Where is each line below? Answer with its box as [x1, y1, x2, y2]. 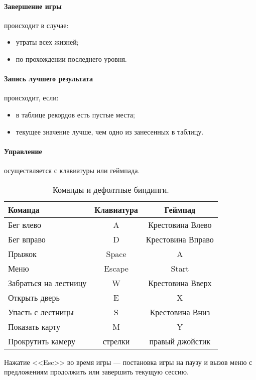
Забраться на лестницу [8, 277, 87, 289]
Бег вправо [8, 233, 46, 245]
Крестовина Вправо [146, 233, 214, 245]
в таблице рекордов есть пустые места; [16, 109, 135, 119]
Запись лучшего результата [4, 73, 93, 84]
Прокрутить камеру [8, 335, 75, 347]
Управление [4, 146, 42, 156]
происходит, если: [4, 92, 59, 103]
